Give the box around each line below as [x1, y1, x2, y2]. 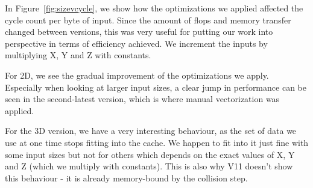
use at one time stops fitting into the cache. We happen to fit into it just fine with [5, 136, 309, 148]
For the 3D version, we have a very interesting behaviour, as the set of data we [5, 124, 297, 137]
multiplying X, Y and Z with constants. [5, 49, 151, 61]
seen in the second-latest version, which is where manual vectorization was [5, 92, 280, 105]
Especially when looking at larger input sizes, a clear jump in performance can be [5, 80, 306, 93]
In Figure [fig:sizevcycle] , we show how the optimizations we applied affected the [5, 2, 303, 14]
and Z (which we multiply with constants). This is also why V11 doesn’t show [5, 160, 293, 172]
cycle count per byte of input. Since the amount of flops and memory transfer [5, 13, 291, 26]
